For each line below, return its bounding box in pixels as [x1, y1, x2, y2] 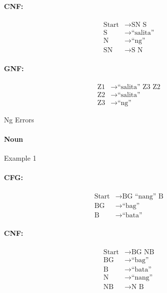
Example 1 [4, 153, 37, 163]
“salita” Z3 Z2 [117, 83, 161, 91]
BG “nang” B [122, 193, 164, 200]
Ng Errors [4, 114, 34, 124]
